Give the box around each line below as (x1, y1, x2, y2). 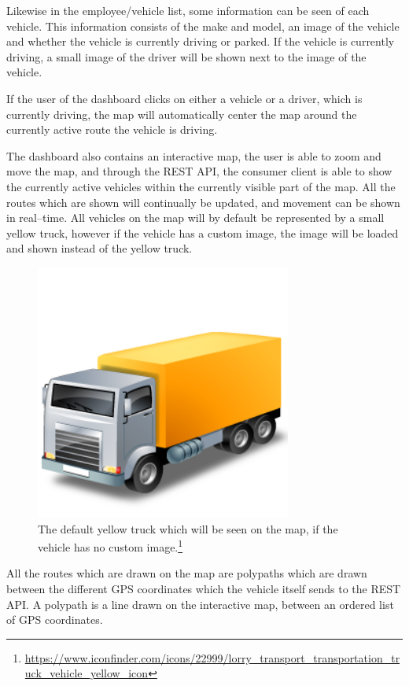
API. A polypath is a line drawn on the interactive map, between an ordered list (6, 596, 394, 612)
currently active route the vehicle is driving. (6, 121, 218, 138)
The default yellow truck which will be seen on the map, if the (38, 520, 338, 537)
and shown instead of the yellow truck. (6, 240, 193, 256)
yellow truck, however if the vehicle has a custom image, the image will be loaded (6, 224, 399, 241)
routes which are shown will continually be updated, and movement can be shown (6, 194, 400, 210)
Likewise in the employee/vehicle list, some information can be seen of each (6, 2, 370, 18)
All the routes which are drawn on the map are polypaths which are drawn (6, 565, 367, 581)
